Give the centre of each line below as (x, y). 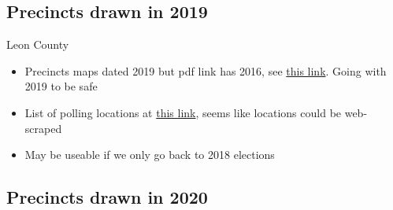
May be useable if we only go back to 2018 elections (150, 155)
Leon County (38, 44)
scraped (43, 128)
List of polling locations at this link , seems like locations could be (183, 112)
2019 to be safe (61, 86)
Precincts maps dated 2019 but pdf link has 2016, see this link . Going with (206, 70)
